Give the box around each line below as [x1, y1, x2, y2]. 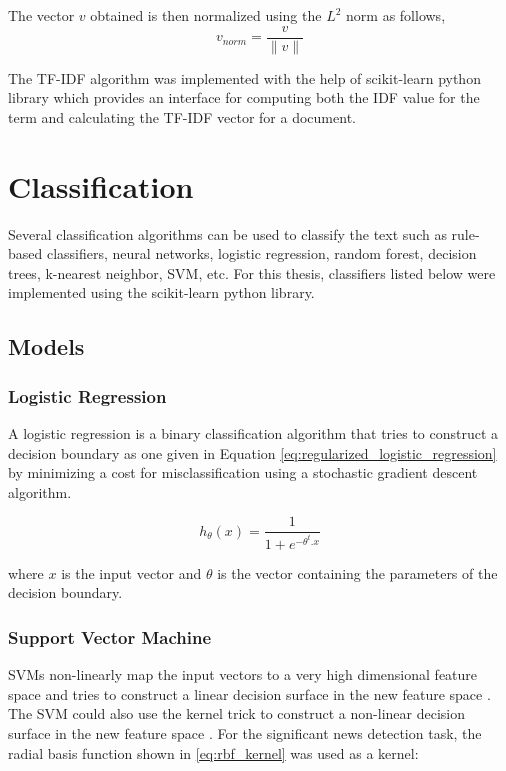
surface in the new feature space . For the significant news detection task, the [8, 723, 482, 743]
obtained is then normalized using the [90, 5, 322, 25]
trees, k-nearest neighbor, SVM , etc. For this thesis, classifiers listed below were [8, 262, 496, 283]
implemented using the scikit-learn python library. [8, 282, 315, 303]
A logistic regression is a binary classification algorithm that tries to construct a [8, 422, 499, 443]
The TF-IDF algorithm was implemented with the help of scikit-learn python [8, 67, 481, 88]
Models [8, 331, 85, 362]
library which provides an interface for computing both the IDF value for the [8, 87, 480, 108]
